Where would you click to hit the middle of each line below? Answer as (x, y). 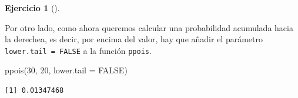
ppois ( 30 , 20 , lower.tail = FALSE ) (66, 70)
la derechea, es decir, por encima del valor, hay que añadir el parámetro (134, 39)
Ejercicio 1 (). (32, 8)
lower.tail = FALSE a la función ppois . (78, 50)
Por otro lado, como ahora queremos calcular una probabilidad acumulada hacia (149, 27)
